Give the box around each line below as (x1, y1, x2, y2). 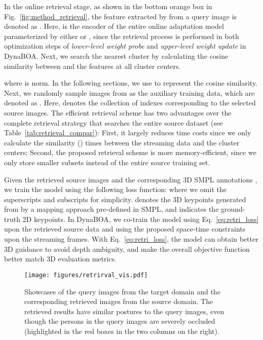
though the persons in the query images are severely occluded (24, 316, 215, 326)
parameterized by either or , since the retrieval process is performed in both (4, 30, 239, 41)
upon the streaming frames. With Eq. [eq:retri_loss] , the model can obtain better (4, 234, 258, 244)
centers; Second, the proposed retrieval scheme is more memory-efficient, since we (4, 147, 256, 158)
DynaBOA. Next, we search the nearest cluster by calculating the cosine (4, 50, 229, 61)
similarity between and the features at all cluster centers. (4, 60, 181, 71)
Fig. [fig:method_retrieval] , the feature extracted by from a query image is (4, 11, 237, 21)
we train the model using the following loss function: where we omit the (4, 184, 227, 195)
